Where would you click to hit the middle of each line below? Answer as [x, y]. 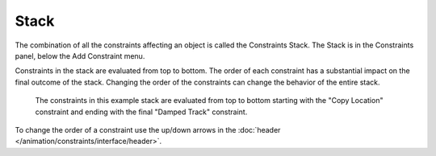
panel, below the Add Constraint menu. [80, 55]
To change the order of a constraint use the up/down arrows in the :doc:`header [148, 129]
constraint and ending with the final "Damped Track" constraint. [141, 112]
